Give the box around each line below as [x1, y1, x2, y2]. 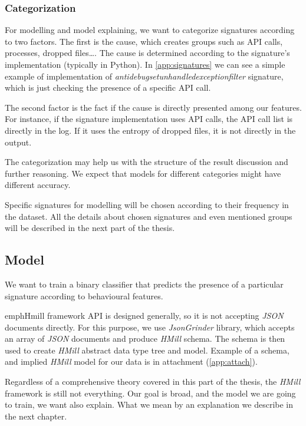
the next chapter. [5, 410, 67, 422]
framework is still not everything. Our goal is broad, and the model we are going [5, 387, 296, 399]
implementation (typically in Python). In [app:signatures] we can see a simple [5, 58, 285, 70]
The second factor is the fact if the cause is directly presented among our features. [5, 101, 302, 113]
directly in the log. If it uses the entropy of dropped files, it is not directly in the [5, 124, 296, 136]
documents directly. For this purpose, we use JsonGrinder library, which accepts [5, 321, 295, 333]
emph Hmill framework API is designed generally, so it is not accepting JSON [5, 309, 284, 322]
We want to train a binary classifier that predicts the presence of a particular [5, 278, 284, 290]
